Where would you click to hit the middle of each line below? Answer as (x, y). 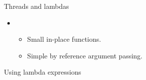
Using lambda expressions (43, 72)
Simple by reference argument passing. (85, 55)
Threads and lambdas (36, 6)
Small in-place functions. (64, 39)
